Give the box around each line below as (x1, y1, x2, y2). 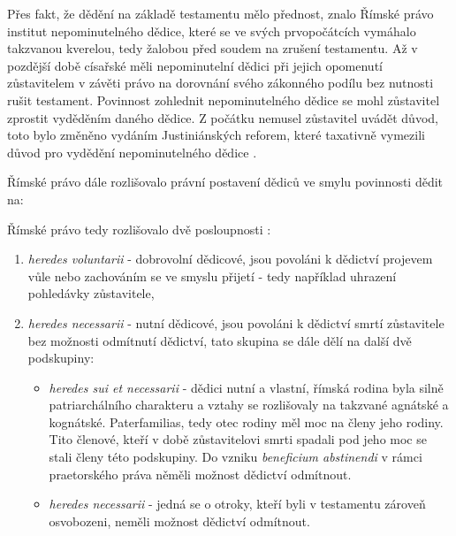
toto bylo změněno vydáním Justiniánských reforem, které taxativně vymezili (7, 126, 425, 144)
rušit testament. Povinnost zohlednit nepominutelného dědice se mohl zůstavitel (7, 90, 440, 109)
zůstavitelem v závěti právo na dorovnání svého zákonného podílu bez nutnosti (7, 73, 434, 92)
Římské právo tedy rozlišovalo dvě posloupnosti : (7, 219, 271, 238)
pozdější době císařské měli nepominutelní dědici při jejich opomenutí (7, 56, 383, 74)
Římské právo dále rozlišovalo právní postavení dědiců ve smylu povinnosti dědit (7, 172, 444, 191)
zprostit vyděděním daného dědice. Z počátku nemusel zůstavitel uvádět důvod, (7, 108, 438, 126)
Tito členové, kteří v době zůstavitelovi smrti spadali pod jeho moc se (49, 430, 427, 448)
